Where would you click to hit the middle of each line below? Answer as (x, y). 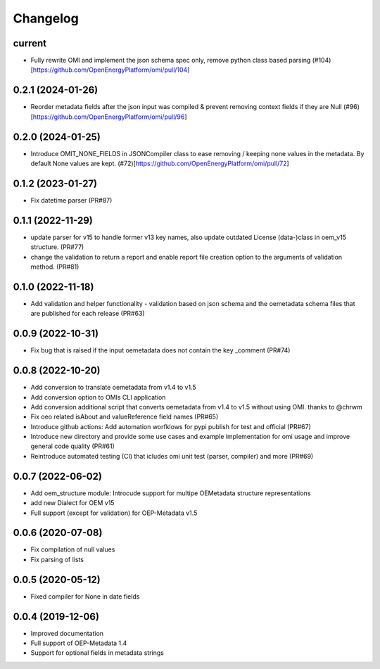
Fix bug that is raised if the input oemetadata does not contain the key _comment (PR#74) (160, 350)
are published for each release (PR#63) (88, 314)
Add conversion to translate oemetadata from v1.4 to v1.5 (113, 388)
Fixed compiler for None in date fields (85, 596)
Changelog (46, 18)
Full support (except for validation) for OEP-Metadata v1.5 (114, 513)
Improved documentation (67, 633)
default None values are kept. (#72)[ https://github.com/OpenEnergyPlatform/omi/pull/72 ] (160, 164)
